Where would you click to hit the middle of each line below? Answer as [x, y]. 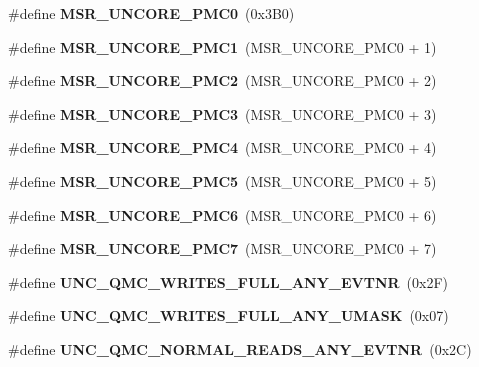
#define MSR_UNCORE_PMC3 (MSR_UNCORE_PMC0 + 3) [222, 113]
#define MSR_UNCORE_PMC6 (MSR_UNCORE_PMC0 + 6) [222, 214]
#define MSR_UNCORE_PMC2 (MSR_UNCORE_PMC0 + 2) [222, 80]
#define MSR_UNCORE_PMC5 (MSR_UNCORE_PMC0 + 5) [222, 180]
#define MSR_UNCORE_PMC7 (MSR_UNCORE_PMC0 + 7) [222, 248]
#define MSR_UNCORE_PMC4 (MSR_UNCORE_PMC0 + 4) [222, 147]
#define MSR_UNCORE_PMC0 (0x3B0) [151, 13]
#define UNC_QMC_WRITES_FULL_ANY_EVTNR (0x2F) [228, 281]
